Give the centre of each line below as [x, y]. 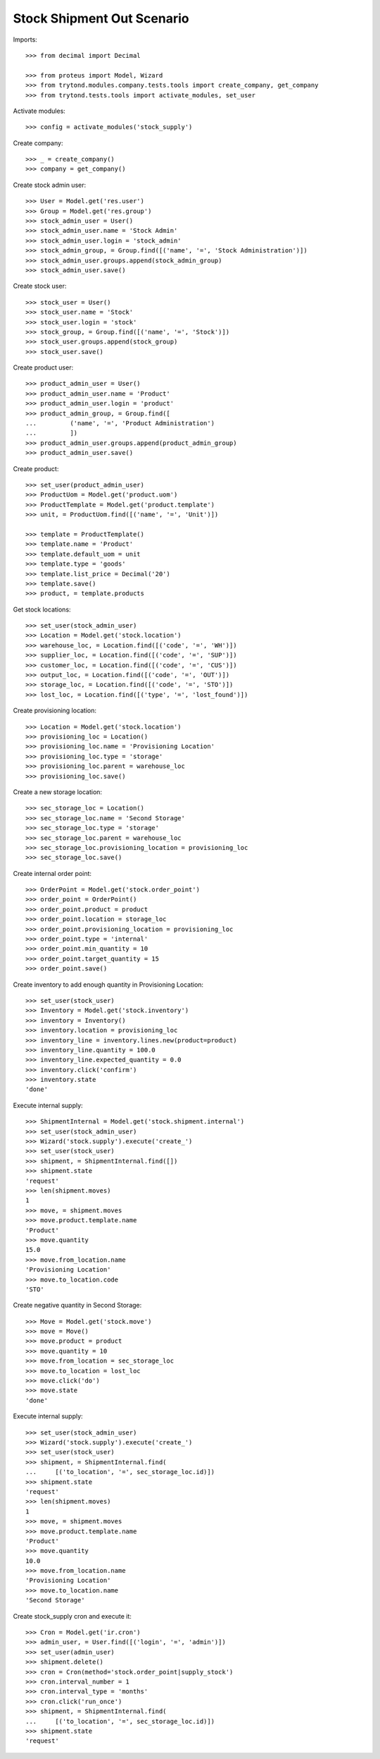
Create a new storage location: [57, 792]
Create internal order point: [52, 873]
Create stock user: [40, 286]
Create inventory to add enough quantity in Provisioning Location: [108, 985]
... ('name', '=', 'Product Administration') [120, 424]
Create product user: [43, 367]
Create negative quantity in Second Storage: [77, 1305]
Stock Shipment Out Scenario [101, 18]
